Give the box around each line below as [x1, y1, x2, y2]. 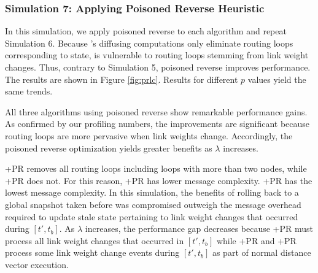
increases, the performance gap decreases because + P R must [85, 222, 314, 235]
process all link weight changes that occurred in [5, 234, 184, 247]
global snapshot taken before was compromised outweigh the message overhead [5, 198, 301, 210]
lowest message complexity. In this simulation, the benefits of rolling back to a [5, 186, 299, 199]
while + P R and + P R [216, 234, 297, 247]
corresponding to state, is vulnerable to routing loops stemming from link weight [5, 48, 309, 61]
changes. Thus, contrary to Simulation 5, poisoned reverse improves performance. [5, 61, 311, 73]
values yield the [247, 72, 306, 85]
